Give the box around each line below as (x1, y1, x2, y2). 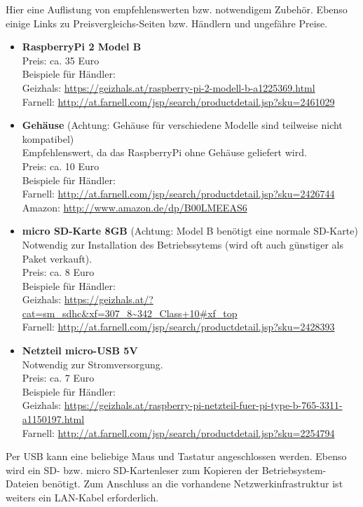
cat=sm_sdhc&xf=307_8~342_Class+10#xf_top (22, 305, 238, 320)
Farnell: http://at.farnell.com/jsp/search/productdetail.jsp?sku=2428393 (22, 319, 335, 334)
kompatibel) (22, 131, 74, 146)
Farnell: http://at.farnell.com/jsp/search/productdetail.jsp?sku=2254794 (22, 425, 335, 440)
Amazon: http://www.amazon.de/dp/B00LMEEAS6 (22, 200, 247, 214)
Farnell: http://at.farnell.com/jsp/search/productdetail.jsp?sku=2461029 (22, 94, 335, 109)
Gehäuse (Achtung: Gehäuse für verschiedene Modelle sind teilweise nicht (22, 118, 343, 132)
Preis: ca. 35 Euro (22, 53, 100, 67)
